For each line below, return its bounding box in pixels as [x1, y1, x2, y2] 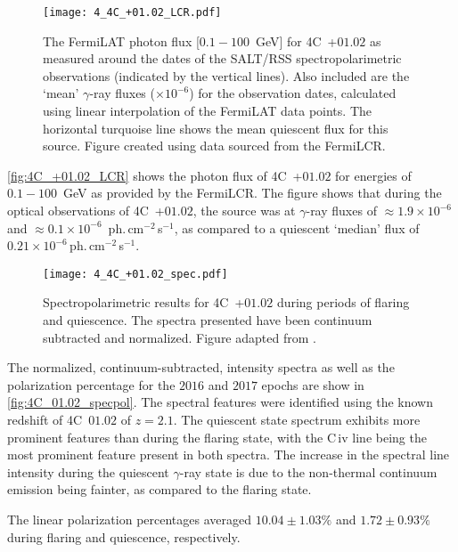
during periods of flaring [276, 293, 410, 312]
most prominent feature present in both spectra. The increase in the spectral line [7, 445, 450, 464]
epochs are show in [261, 375, 364, 394]
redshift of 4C [7, 410, 83, 428]
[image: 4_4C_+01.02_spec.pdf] [43, 267, 228, 280]
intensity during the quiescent [7, 462, 169, 481]
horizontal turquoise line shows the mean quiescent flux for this [43, 118, 388, 137]
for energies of [335, 166, 412, 184]
